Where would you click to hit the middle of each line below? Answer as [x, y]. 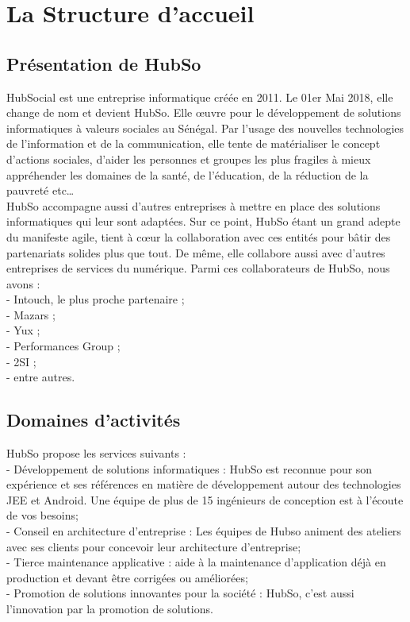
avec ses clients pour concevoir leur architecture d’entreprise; [154, 546]
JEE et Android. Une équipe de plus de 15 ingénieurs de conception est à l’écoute [205, 499]
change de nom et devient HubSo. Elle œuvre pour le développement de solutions [204, 112]
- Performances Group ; [63, 346]
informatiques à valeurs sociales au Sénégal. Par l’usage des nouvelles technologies [205, 127]
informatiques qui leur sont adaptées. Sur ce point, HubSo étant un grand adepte [203, 221]
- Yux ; [23, 330]
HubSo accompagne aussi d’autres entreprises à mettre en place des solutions [194, 205]
